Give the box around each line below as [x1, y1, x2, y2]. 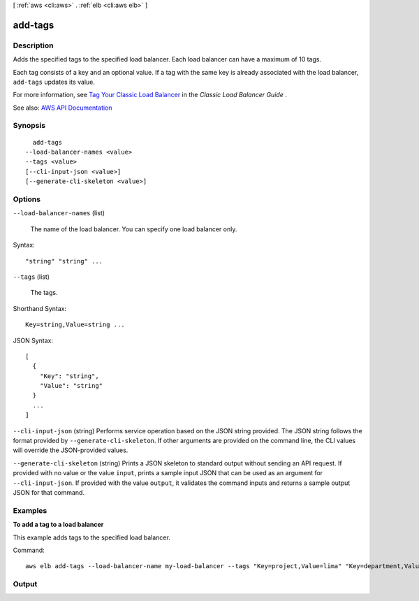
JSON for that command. [13, 488, 85, 496]
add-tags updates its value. [13, 78, 96, 86]
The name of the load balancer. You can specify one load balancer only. [30, 224, 237, 233]
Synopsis [13, 121, 45, 131]
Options [13, 194, 41, 204]
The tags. [30, 289, 58, 297]
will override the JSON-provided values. [13, 446, 128, 454]
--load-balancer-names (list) [13, 209, 105, 217]
